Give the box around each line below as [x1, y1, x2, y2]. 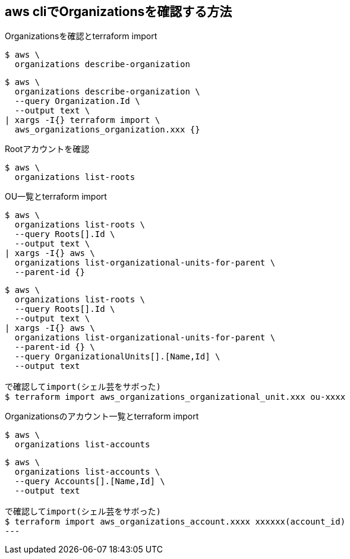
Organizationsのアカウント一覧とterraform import [5, 411, 199, 422]
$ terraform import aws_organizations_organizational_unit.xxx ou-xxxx [5, 392, 346, 402]
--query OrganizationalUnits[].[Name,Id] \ [14, 352, 220, 362]
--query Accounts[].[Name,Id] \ [14, 476, 165, 487]
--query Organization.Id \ [14, 96, 140, 106]
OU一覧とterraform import [5, 191, 107, 202]
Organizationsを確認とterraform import [5, 31, 157, 42]
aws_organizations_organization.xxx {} [14, 125, 200, 135]
